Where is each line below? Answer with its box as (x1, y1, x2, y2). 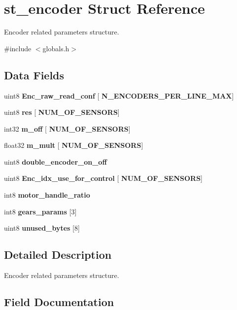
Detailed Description (4, 247, 112, 262)
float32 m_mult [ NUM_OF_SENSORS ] (4, 140, 143, 150)
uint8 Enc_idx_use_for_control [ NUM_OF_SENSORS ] (4, 173, 203, 183)
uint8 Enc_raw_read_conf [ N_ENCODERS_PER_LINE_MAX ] (4, 90, 234, 101)
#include (4, 43, 32, 53)
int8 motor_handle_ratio (4, 190, 90, 200)
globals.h (42, 43, 69, 53)
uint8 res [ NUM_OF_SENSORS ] (4, 107, 120, 117)
